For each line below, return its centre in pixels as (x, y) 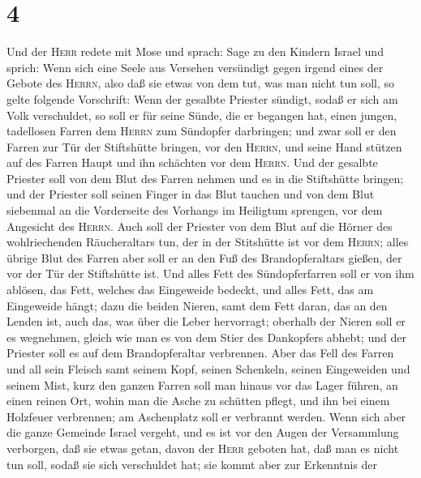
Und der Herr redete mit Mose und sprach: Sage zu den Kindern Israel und (195, 51)
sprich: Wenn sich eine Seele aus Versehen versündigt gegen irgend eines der (195, 67)
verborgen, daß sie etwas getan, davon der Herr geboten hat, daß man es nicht (203, 448)
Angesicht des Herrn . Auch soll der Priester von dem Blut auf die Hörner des (200, 226)
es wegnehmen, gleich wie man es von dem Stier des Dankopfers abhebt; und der (206, 337)
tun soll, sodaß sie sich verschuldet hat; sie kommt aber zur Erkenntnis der (192, 464)
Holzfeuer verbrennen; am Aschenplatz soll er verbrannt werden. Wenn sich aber (206, 416)
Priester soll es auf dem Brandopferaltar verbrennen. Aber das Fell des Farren (200, 353)
